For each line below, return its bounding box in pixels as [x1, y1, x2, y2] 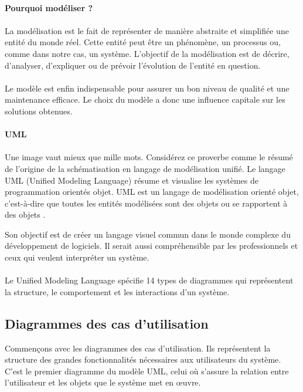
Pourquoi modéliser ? [5, 1, 93, 13]
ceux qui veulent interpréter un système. [5, 251, 149, 263]
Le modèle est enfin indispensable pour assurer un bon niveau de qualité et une [5, 82, 290, 94]
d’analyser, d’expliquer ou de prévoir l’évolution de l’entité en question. [5, 59, 261, 71]
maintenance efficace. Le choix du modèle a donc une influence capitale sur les [5, 93, 285, 106]
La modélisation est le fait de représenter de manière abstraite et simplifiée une [5, 24, 289, 36]
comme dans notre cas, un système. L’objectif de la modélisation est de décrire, [5, 47, 290, 59]
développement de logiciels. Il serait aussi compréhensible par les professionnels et [5, 239, 298, 252]
